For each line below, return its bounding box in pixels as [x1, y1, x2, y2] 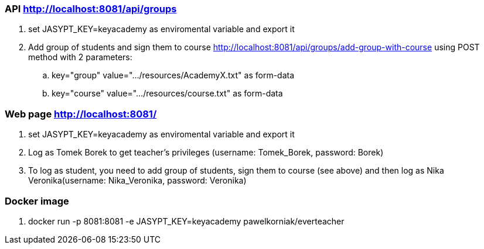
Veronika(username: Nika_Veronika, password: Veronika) [28, 175, 247, 186]
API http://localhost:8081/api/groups [5, 3, 177, 15]
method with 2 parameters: [28, 52, 132, 63]
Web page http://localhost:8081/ [5, 108, 157, 120]
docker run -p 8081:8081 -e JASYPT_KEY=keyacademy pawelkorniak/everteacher [28, 216, 345, 226]
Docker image [5, 195, 69, 207]
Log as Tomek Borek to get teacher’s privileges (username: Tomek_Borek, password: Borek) [28, 147, 384, 158]
